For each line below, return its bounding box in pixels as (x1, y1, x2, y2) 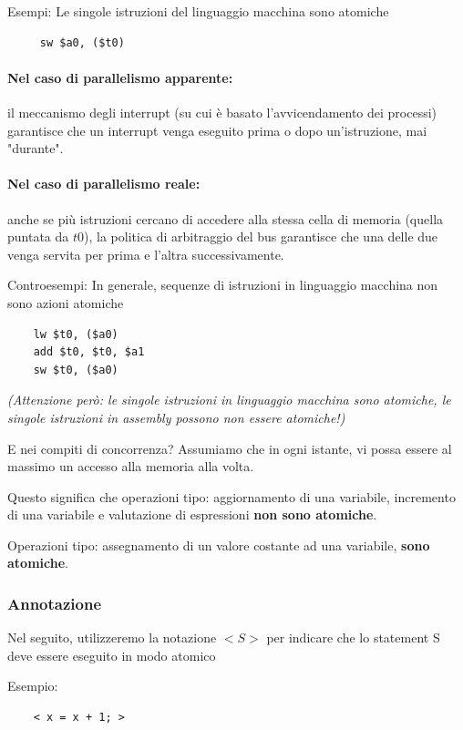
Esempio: (7, 676, 58, 695)
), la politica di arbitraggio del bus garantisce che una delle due (84, 227, 438, 246)
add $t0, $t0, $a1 (33, 345, 145, 359)
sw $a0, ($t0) (39, 36, 125, 49)
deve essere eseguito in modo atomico (7, 645, 216, 664)
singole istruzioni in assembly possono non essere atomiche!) (7, 407, 345, 427)
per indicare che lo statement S (266, 628, 440, 647)
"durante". (7, 139, 64, 158)
